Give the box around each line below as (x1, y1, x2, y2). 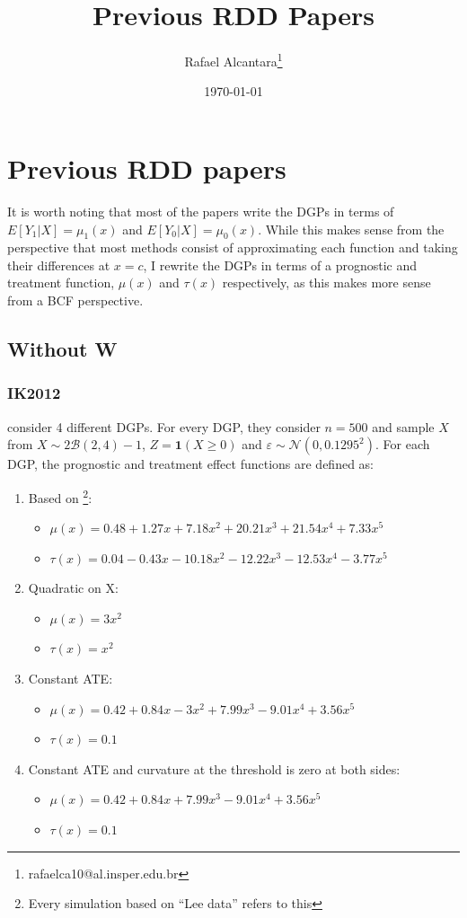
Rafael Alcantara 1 (184, 49, 283, 70)
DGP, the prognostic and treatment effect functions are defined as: (7, 455, 374, 473)
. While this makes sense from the (258, 219, 445, 238)
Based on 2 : (28, 485, 93, 507)
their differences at (7, 255, 110, 274)
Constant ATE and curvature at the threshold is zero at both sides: (28, 759, 401, 778)
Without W (7, 335, 118, 363)
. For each (375, 435, 430, 454)
